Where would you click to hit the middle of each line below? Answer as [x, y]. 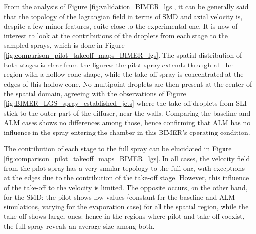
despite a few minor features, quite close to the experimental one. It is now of [121, 26]
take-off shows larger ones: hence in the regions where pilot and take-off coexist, [124, 216]
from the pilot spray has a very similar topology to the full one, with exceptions [124, 168]
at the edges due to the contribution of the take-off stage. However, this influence [127, 178]
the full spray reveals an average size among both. [79, 226]
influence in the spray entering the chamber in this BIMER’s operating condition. [127, 132]
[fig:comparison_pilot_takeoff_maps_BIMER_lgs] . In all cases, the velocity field [127, 158]
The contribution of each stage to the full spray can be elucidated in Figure [118, 149]
